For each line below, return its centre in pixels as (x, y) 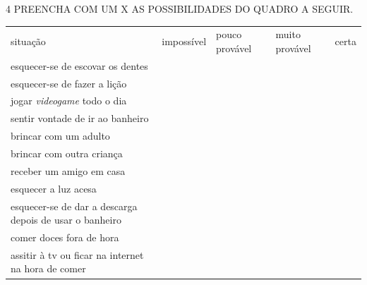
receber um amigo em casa (68, 170)
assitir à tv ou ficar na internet (77, 254)
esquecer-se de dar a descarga (74, 206)
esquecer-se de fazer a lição (69, 83)
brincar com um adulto (60, 136)
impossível (184, 41)
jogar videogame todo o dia (69, 101)
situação (28, 41)
